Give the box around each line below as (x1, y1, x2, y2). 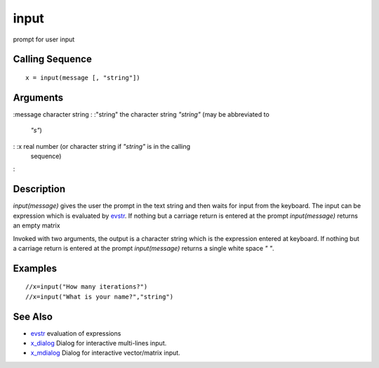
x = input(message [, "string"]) (25, 74, 140, 81)
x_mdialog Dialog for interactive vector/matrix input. (30, 348, 180, 357)
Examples (13, 262, 58, 274)
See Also (13, 310, 53, 322)
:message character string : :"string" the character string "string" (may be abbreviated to (13, 110, 270, 119)
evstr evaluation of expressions (30, 329, 121, 337)
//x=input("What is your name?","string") (25, 292, 174, 301)
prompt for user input (13, 35, 75, 44)
